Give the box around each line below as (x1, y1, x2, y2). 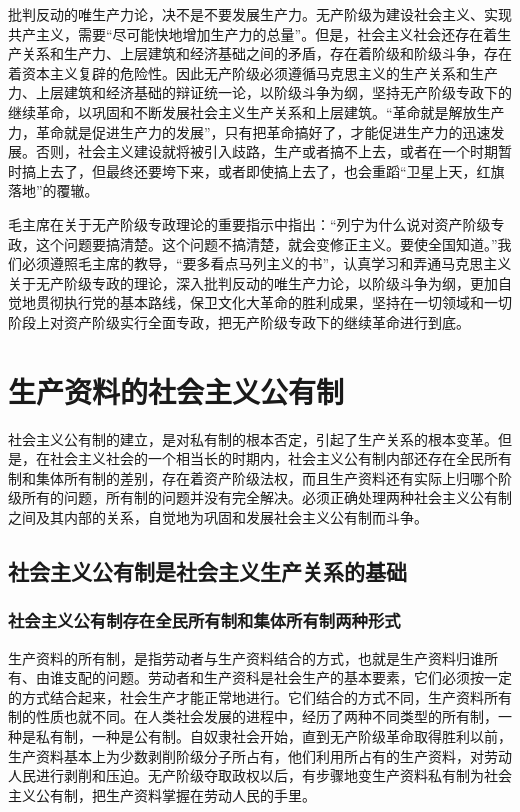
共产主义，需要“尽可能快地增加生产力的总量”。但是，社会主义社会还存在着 (8, 23, 498, 44)
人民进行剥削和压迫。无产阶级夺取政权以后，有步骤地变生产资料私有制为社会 (8, 765, 512, 786)
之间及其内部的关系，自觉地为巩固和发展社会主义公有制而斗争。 (8, 507, 428, 527)
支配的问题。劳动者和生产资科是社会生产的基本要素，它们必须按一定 (63, 667, 512, 688)
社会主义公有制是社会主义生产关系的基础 (8, 555, 407, 586)
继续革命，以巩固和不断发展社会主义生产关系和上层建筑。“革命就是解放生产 (8, 101, 505, 122)
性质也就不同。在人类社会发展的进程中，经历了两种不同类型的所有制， (35, 706, 498, 727)
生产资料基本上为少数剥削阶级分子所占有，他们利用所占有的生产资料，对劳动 (8, 745, 512, 766)
